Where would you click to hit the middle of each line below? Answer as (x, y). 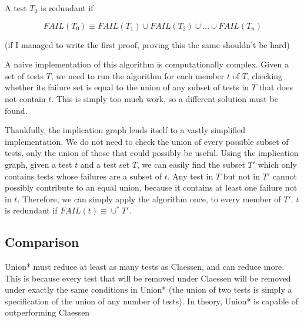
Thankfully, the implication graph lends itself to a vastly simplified (125, 130)
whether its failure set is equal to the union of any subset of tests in (127, 87)
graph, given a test (39, 164)
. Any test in (190, 176)
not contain (25, 98)
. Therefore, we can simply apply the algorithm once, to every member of (149, 199)
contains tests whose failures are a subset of (83, 176)
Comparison (42, 242)
